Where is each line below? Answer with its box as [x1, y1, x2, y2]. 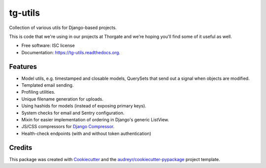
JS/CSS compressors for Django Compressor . [21, 124, 115, 130]
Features [9, 62, 37, 71]
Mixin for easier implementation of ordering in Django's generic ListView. [21, 116, 169, 123]
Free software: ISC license [21, 42, 75, 49]
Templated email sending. [21, 82, 74, 88]
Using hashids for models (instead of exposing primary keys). [21, 103, 146, 109]
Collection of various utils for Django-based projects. [9, 25, 117, 31]
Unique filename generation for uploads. [21, 96, 103, 102]
